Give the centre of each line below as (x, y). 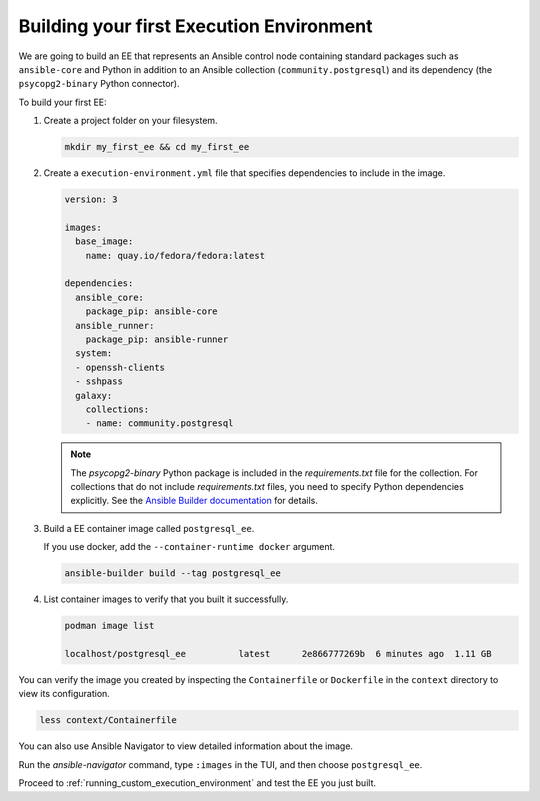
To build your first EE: (62, 102)
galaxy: (94, 395)
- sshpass (99, 381)
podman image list (109, 626)
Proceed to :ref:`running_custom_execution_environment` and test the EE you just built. (197, 783)
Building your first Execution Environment (195, 26)
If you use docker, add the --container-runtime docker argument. (189, 547)
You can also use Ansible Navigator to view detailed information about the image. (186, 746)
